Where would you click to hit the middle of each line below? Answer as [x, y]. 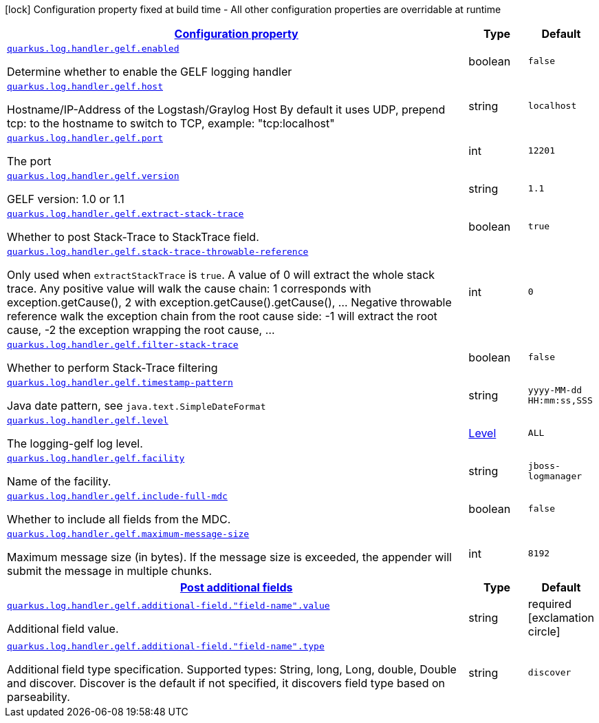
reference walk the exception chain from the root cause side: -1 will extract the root [222, 316]
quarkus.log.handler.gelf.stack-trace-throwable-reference [158, 252]
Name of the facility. [59, 481]
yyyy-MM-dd [555, 390]
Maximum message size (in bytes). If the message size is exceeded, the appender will [229, 557]
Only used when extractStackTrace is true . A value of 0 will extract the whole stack [221, 275]
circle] [544, 631]
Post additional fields [236, 587]
